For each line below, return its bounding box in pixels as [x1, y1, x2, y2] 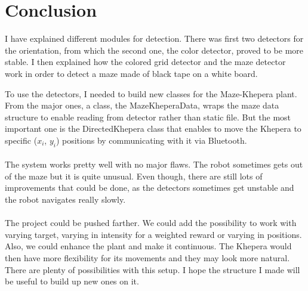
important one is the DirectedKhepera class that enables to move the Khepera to [5, 122, 301, 135]
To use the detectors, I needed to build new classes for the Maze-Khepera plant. [5, 87, 297, 100]
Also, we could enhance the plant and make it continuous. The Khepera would [5, 240, 292, 252]
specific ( [5, 134, 38, 146]
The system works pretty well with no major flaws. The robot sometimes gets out [5, 158, 303, 171]
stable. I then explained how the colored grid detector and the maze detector [5, 55, 286, 68]
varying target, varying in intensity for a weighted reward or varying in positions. [5, 228, 302, 240]
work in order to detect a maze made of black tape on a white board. [5, 67, 258, 79]
